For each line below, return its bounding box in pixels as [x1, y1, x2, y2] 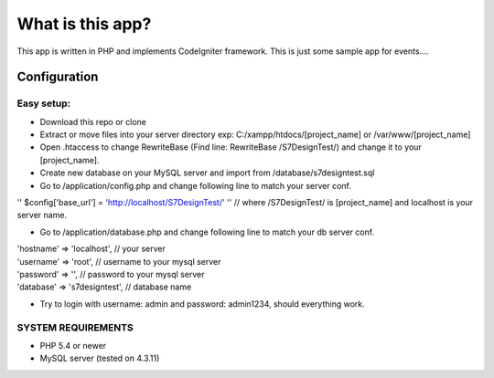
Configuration [16, 69, 99, 85]
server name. [16, 210, 68, 221]
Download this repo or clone [39, 116, 146, 127]
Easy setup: [16, 97, 71, 110]
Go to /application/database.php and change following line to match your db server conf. [39, 226, 375, 237]
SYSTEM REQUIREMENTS [16, 320, 134, 333]
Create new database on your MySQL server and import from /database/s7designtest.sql [39, 167, 375, 178]
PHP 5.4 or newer [39, 340, 107, 351]
